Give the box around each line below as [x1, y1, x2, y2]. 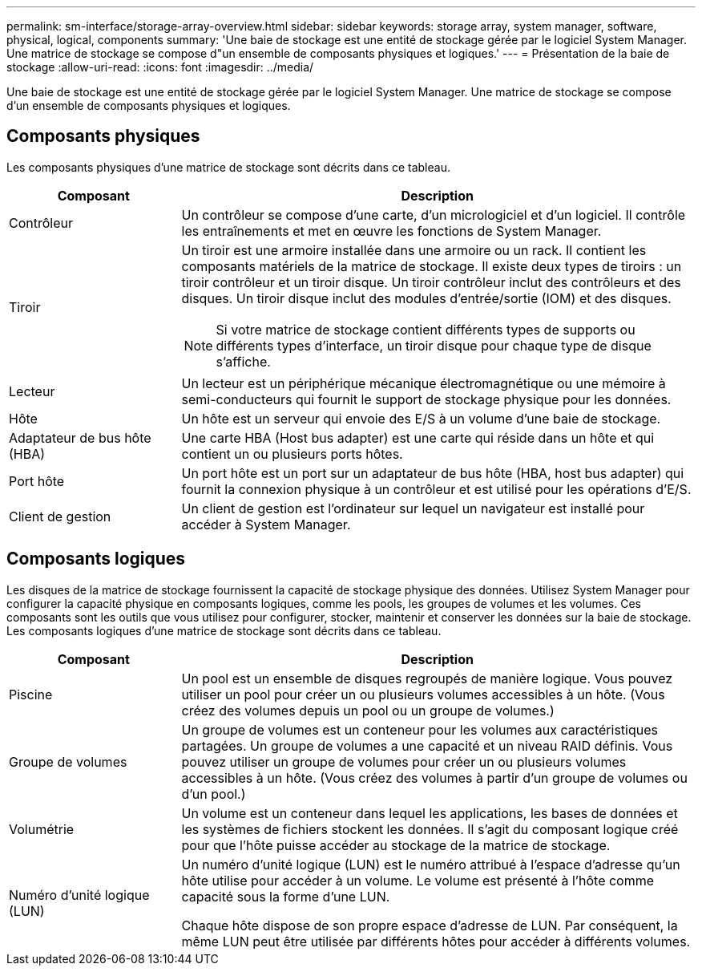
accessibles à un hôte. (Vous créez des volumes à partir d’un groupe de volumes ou [181, 769, 688, 786]
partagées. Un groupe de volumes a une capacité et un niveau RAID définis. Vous [181, 737, 673, 754]
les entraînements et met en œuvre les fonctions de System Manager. [181, 222, 602, 239]
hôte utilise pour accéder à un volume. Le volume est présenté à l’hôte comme [181, 872, 655, 889]
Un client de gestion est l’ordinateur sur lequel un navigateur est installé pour [181, 500, 645, 516]
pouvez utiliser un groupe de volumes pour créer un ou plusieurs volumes [181, 753, 627, 770]
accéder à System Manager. [181, 516, 351, 533]
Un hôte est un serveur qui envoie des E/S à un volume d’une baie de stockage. [181, 410, 661, 427]
